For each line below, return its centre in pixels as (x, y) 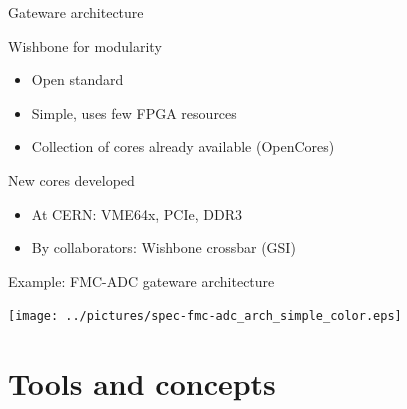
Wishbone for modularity (85, 45)
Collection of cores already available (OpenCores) (183, 146)
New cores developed (71, 179)
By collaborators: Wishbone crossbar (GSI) (163, 247)
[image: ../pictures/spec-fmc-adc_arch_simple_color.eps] (205, 316)
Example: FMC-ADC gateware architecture (141, 280)
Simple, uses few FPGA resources (134, 112)
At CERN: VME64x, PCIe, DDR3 (136, 213)
